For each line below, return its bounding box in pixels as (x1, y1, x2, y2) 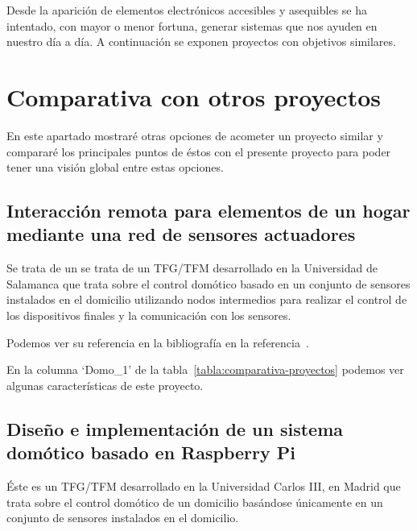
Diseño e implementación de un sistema (6, 416, 343, 441)
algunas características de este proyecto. (6, 376, 204, 393)
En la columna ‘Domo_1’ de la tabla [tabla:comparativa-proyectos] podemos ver (6, 361, 404, 378)
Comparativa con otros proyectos (6, 80, 381, 113)
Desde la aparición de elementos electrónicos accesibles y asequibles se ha (6, 2, 368, 18)
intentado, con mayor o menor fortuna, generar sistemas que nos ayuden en (6, 17, 378, 34)
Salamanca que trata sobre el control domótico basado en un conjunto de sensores (6, 275, 411, 292)
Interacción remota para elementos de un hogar (6, 198, 411, 223)
